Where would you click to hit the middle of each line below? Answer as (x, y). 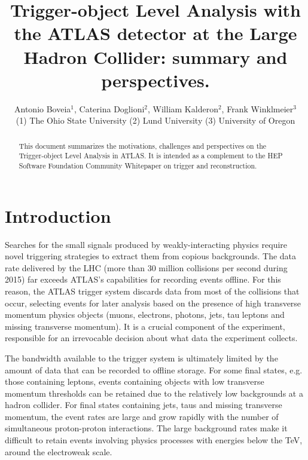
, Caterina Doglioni (109, 108)
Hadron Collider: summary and (155, 56)
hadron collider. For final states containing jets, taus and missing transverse (144, 405)
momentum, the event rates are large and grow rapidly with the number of (142, 416)
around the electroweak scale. (59, 451)
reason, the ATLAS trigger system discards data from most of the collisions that (152, 291)
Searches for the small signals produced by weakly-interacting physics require (146, 244)
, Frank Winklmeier (257, 108)
